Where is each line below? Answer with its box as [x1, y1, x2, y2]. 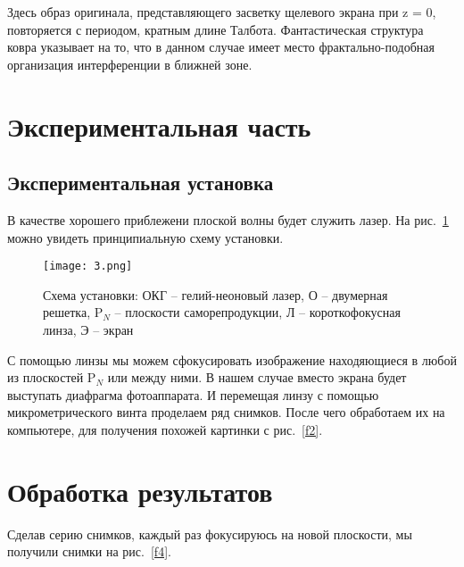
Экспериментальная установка [7, 169, 274, 196]
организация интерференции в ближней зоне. [7, 54, 253, 73]
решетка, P [43, 303, 104, 321]
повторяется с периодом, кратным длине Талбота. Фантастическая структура [7, 20, 424, 38]
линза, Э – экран [43, 320, 134, 338]
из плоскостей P [7, 368, 96, 387]
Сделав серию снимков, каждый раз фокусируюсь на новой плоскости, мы [7, 524, 412, 543]
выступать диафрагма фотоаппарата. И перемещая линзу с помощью [7, 385, 379, 404]
